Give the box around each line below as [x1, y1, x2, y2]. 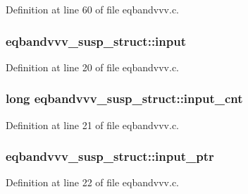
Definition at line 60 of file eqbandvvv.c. [6, 2, 180, 16]
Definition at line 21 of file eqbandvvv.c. [6, 117, 180, 132]
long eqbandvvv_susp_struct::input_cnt [6, 90, 243, 107]
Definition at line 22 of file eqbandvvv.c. [6, 175, 180, 190]
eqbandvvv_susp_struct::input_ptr [6, 147, 214, 165]
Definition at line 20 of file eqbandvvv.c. [6, 59, 180, 74]
